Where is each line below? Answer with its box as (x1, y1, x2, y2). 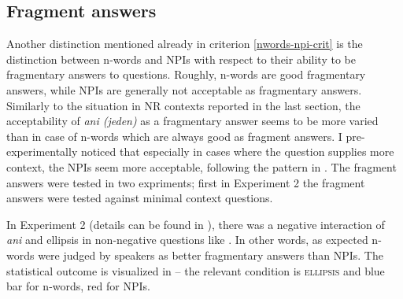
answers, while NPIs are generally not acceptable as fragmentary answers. (6, 81, 362, 98)
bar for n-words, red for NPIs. (6, 278, 150, 294)
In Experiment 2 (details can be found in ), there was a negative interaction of (6, 216, 385, 232)
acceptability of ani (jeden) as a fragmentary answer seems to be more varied (6, 113, 379, 129)
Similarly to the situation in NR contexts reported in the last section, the (6, 97, 360, 113)
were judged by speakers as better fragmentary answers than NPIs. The (38, 246, 383, 263)
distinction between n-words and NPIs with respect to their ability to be (6, 50, 356, 67)
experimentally (6, 143, 78, 160)
